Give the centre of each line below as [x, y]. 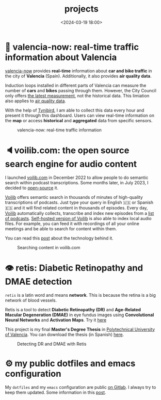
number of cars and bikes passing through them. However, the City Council [81, 90]
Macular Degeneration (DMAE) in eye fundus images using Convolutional [80, 315]
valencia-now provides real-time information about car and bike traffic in [79, 71]
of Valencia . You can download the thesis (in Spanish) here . [64, 334]
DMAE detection [39, 281]
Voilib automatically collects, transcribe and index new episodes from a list [80, 213]
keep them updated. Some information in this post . [56, 392]
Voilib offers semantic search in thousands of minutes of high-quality [74, 197]
